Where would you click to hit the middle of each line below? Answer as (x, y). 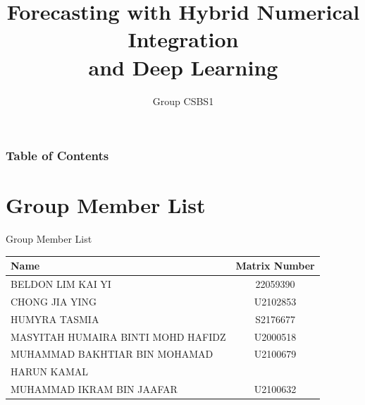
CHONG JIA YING (54, 301)
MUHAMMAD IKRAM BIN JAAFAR (94, 389)
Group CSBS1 (183, 101)
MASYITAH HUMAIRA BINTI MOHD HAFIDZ (118, 336)
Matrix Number (275, 266)
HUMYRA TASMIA (55, 319)
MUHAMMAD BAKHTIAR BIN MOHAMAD (112, 354)
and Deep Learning (183, 67)
